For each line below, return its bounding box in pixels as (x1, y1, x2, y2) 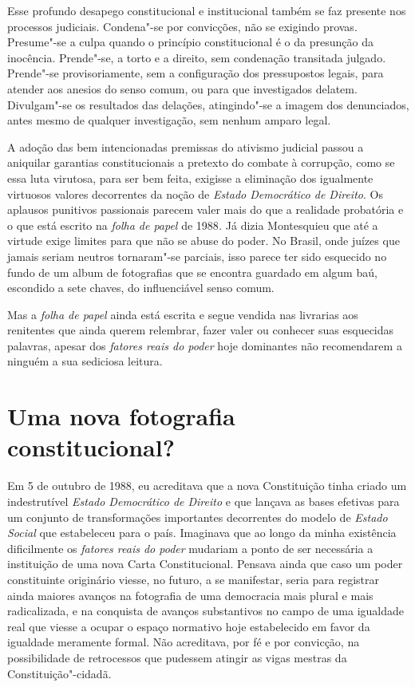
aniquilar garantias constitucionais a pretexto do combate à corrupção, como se (7, 154, 395, 171)
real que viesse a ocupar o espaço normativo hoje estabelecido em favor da (7, 618, 370, 634)
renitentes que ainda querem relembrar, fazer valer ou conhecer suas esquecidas (7, 322, 394, 338)
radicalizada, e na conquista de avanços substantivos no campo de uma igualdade (7, 602, 405, 619)
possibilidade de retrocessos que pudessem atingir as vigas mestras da (7, 649, 347, 665)
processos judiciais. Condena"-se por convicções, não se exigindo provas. (7, 18, 358, 34)
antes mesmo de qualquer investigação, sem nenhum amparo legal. (7, 112, 331, 128)
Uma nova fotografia (7, 400, 235, 432)
